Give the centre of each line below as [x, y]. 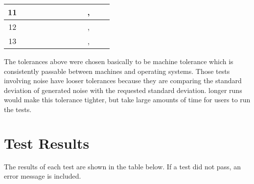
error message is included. [43, 176]
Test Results [47, 143]
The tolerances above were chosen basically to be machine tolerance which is [119, 61]
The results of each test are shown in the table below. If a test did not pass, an [122, 166]
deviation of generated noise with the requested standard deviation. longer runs [123, 90]
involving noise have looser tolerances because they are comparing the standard [123, 80]
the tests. [18, 109]
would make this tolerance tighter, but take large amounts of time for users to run [127, 100]
